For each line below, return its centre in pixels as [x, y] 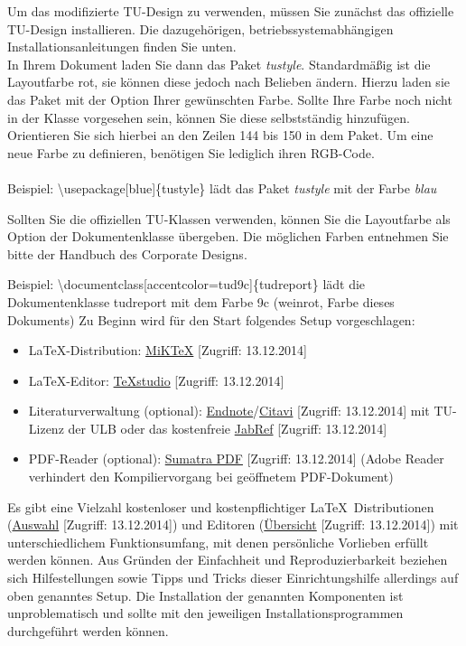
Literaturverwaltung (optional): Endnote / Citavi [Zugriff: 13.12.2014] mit [229, 411]
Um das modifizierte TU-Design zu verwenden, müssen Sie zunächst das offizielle [231, 11]
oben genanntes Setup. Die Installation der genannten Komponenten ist [205, 595]
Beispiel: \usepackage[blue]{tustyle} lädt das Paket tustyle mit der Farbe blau [222, 187]
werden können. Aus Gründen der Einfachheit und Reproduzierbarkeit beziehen [228, 560]
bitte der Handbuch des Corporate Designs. [127, 253]
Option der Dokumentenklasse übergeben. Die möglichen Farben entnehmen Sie [228, 236]
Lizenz [46, 428]
